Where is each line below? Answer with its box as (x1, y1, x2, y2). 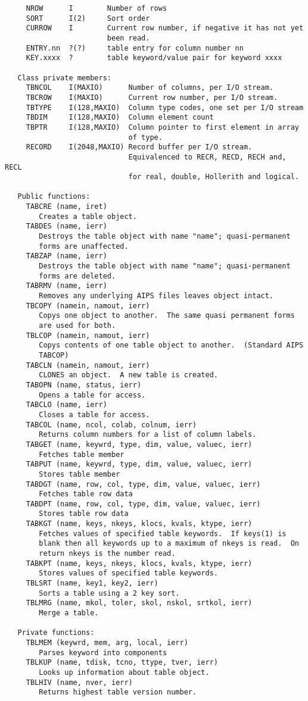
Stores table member (39, 470, 120, 478)
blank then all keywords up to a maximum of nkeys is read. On (39, 539, 299, 548)
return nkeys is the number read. (39, 549, 176, 558)
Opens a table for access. (39, 390, 146, 399)
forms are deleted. (39, 271, 116, 280)
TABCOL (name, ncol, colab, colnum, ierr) (26, 420, 197, 429)
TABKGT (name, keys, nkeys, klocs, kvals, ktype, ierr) (26, 520, 253, 528)
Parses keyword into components (39, 648, 167, 657)
